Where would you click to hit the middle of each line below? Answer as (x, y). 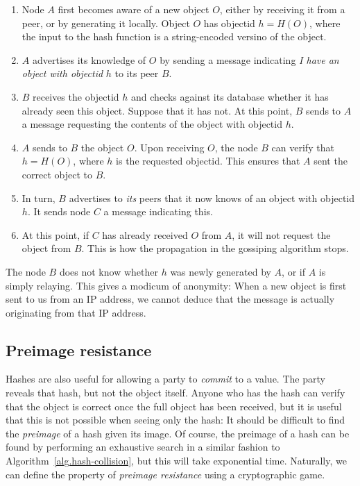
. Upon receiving (169, 147)
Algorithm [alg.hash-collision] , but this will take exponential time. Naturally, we (176, 461)
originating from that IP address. (76, 312)
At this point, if (55, 234)
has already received (145, 234)
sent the (331, 161)
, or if (293, 271)
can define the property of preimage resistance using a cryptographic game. (165, 474)
